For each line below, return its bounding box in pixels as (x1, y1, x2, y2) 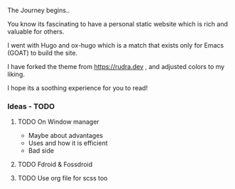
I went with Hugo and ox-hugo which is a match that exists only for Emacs (7, 41, 224, 49)
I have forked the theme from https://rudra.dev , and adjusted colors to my (7, 63, 225, 70)
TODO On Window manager (17, 117, 99, 126)
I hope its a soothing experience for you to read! (7, 84, 148, 92)
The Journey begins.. (7, 6, 70, 14)
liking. (7, 70, 25, 78)
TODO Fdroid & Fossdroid (17, 160, 93, 169)
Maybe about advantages (28, 131, 104, 140)
